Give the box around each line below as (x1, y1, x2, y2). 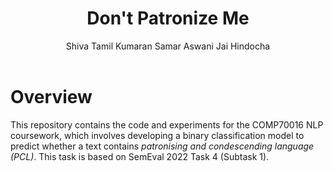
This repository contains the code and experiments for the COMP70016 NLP (10, 118, 324, 131)
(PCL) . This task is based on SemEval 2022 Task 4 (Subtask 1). (10, 150, 270, 162)
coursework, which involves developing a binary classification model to (10, 129, 305, 141)
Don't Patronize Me (86, 7, 250, 30)
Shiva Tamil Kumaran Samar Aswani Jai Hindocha (65, 40, 271, 52)
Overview (10, 85, 93, 108)
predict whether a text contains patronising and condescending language (10, 140, 315, 152)
